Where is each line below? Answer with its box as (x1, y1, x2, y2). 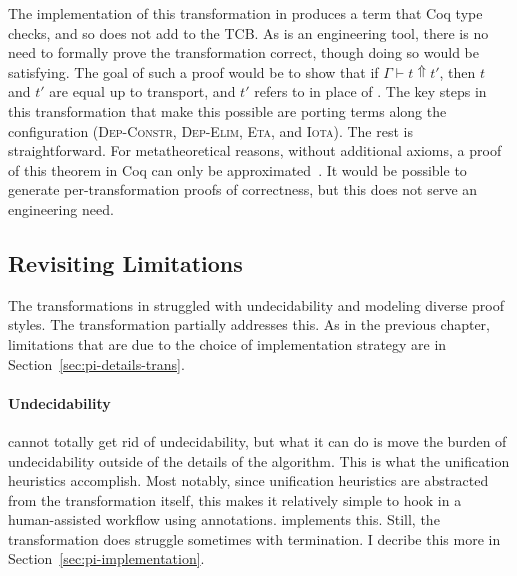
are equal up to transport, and (49, 81, 236, 102)
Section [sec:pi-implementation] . (8, 548, 205, 569)
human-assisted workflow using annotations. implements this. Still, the (8, 509, 440, 530)
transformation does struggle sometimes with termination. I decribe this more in (8, 528, 501, 549)
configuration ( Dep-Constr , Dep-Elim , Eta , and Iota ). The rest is (8, 120, 413, 141)
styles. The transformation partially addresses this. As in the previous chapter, (8, 314, 490, 335)
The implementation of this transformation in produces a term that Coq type (8, 3, 483, 23)
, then (439, 61, 476, 82)
